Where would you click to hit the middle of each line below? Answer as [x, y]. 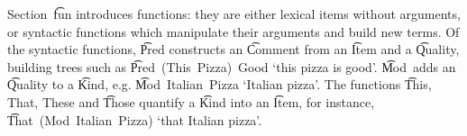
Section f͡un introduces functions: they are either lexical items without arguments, [234, 14]
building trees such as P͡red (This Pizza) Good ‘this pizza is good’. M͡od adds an [232, 66]
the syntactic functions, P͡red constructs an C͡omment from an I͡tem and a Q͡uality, [233, 49]
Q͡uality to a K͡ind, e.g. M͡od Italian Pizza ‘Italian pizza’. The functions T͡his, [220, 84]
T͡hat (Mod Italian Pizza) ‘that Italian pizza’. [135, 119]
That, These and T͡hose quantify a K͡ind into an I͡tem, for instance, [191, 101]
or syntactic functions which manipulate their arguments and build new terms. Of [233, 31]
